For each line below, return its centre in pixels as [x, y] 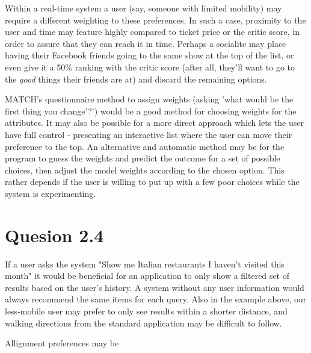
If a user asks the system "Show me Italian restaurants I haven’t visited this [145, 264]
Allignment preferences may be [62, 343]
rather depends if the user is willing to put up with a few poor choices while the [152, 182]
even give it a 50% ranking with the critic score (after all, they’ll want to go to [150, 67]
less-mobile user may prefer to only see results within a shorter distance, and [146, 311]
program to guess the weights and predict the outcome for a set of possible [143, 158]
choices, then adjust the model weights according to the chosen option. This [145, 170]
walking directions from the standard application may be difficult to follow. [143, 323]
